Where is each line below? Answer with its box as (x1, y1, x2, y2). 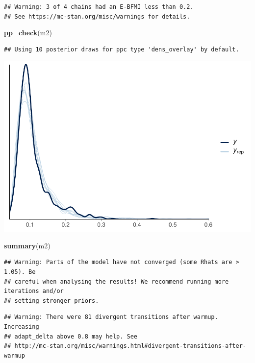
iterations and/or (4, 288, 64, 295)
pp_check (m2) (4, 27, 52, 38)
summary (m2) (4, 240, 51, 250)
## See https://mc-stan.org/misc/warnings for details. (4, 13, 190, 20)
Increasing (4, 323, 39, 331)
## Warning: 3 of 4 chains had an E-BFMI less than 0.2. (4, 3, 194, 10)
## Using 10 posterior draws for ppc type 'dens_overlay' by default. (4, 46, 239, 53)
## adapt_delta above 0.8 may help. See (4, 333, 138, 340)
